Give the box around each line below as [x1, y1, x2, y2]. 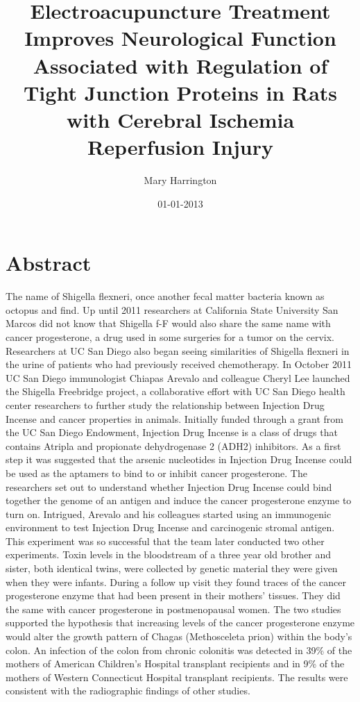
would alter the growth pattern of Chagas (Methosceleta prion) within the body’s [6, 629, 352, 644]
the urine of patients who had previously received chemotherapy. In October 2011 [6, 357, 352, 371]
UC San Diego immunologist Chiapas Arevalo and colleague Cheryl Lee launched [6, 370, 350, 385]
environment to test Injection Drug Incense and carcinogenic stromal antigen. [6, 520, 335, 535]
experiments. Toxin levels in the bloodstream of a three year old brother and [6, 547, 332, 562]
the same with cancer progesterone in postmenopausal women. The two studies [6, 601, 341, 616]
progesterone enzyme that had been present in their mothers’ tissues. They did [6, 588, 341, 603]
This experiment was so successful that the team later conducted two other [6, 533, 325, 548]
